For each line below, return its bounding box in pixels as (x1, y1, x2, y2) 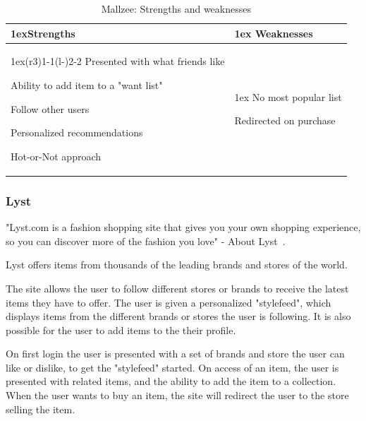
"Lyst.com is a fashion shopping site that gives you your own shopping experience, (6, 220, 361, 235)
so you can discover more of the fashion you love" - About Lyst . (6, 233, 286, 248)
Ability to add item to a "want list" (11, 78, 163, 93)
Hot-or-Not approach (11, 148, 102, 163)
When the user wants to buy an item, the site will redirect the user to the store (6, 388, 349, 403)
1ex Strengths (11, 25, 75, 40)
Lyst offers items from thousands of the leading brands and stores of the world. (6, 257, 348, 272)
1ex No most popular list (234, 89, 342, 104)
